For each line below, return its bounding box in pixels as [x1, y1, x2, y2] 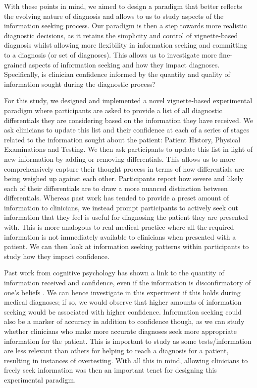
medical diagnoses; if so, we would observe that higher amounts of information [4, 297, 242, 307]
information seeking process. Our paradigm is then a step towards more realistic [4, 20, 247, 31]
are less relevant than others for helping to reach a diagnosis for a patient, [4, 345, 229, 356]
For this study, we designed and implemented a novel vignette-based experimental [4, 95, 253, 106]
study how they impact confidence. [4, 251, 109, 261]
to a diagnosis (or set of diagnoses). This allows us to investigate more [4, 49, 217, 60]
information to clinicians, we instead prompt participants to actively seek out [4, 202, 238, 212]
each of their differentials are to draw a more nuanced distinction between [4, 183, 228, 193]
